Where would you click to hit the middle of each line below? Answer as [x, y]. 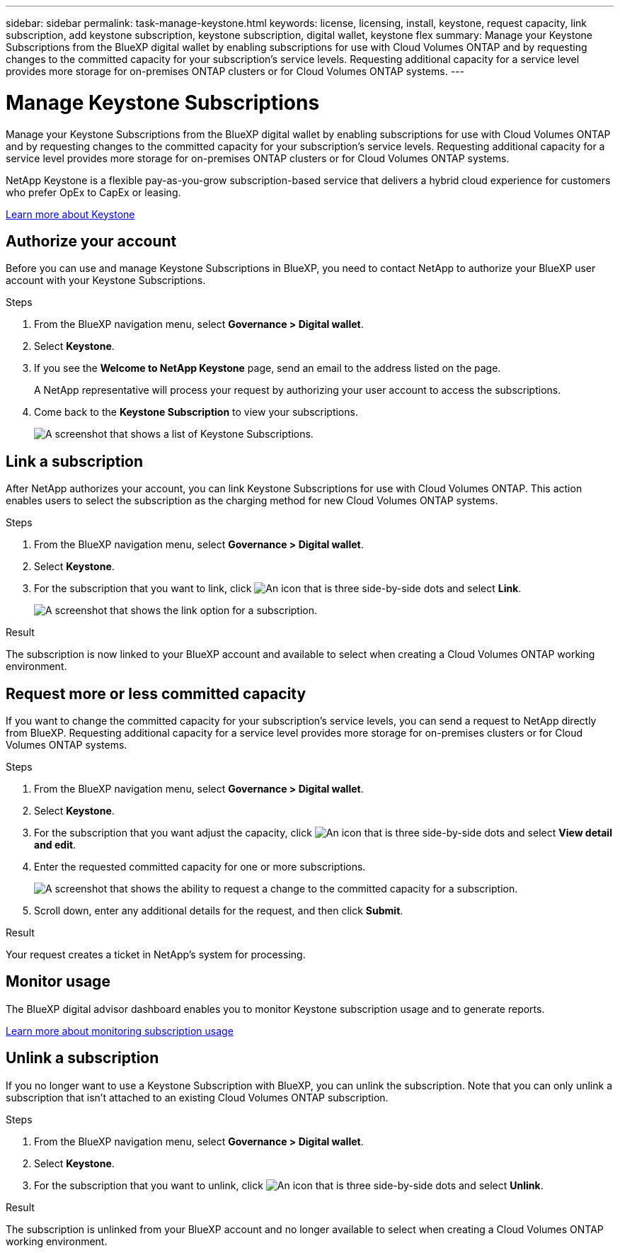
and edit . [55, 845]
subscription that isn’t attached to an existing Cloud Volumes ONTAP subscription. [197, 1097]
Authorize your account [91, 241]
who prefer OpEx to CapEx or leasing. [93, 192]
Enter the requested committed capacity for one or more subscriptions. [200, 867]
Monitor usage [58, 982]
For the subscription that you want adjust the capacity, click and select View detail [323, 833]
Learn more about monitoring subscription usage [120, 1031]
